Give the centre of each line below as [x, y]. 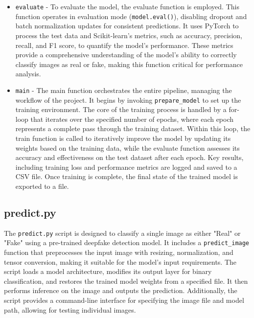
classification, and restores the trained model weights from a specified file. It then [126, 281]
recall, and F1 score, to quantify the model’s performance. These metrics [124, 45]
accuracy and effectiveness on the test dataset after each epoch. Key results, [129, 157]
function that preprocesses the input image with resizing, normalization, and [119, 252]
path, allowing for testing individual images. [70, 309]
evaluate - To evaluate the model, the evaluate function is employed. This [127, 6]
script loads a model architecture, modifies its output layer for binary [108, 271]
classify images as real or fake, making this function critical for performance [129, 64]
